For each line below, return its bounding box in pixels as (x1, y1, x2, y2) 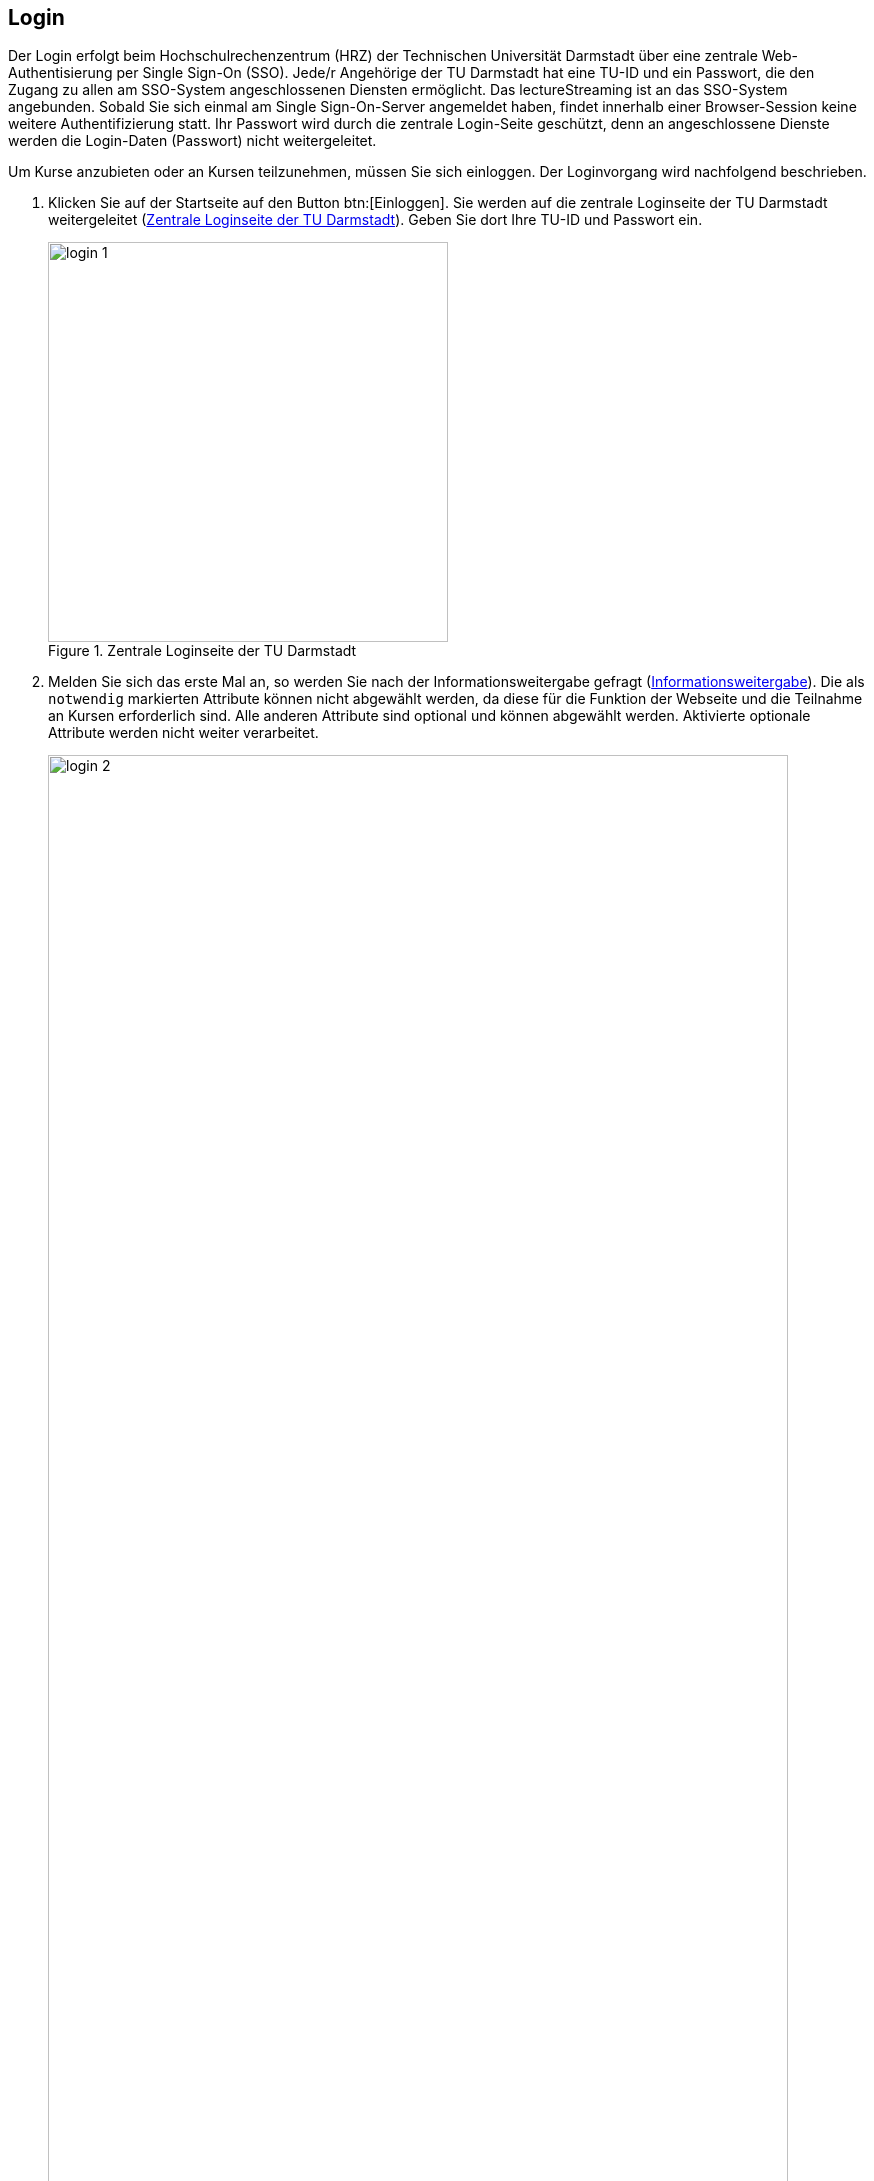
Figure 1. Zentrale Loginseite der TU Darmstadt (48, 642, 357, 660)
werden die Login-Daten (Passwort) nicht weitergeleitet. (8, 132, 377, 150)
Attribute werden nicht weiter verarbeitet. (48, 724, 319, 742)
